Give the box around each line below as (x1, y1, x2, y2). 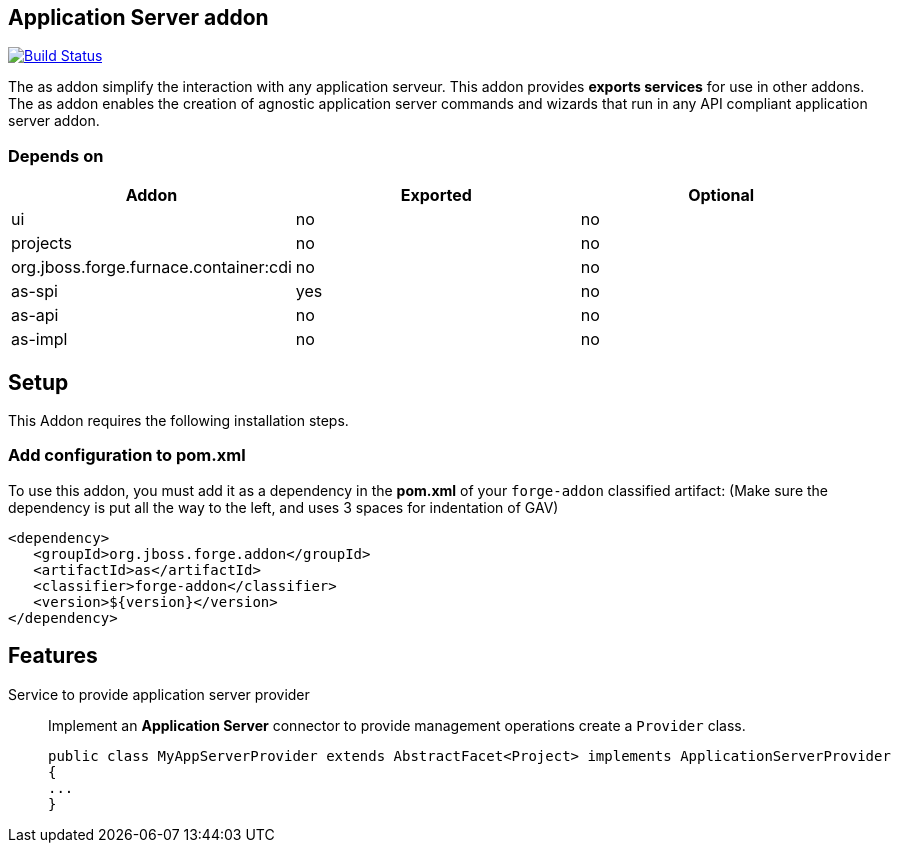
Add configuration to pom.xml (8, 445, 246, 466)
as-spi (11, 281, 58, 302)
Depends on (8, 145, 104, 166)
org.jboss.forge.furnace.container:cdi (11, 257, 292, 278)
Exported (400, 185, 472, 206)
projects (11, 233, 73, 254)
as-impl (11, 329, 68, 350)
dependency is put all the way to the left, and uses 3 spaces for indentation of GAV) (8, 498, 559, 516)
